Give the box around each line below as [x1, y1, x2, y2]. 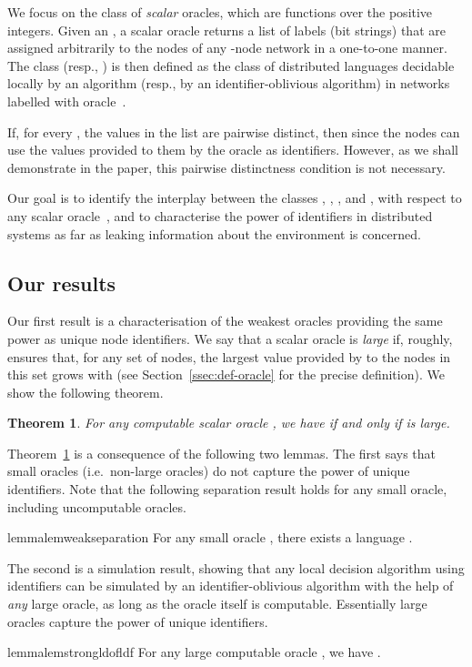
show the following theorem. [7, 382, 164, 401]
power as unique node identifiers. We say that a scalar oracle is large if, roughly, [7, 328, 453, 348]
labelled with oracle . [7, 91, 126, 110]
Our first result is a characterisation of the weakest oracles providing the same [7, 311, 443, 330]
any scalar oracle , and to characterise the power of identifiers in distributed [7, 206, 433, 225]
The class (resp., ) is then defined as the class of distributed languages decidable [7, 56, 455, 75]
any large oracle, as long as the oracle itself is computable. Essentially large [7, 594, 427, 613]
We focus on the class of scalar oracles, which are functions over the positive [7, 3, 433, 21]
